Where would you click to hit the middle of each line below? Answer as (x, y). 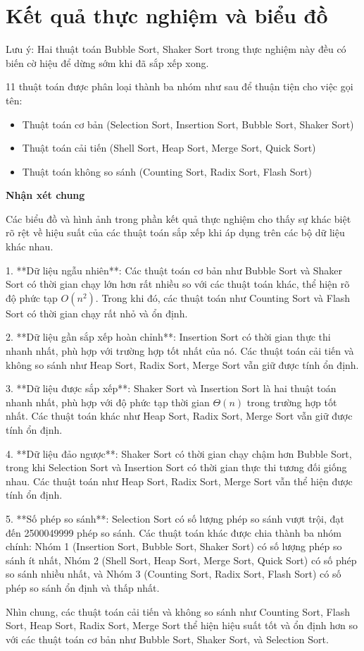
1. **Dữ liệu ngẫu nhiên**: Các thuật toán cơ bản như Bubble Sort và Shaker (174, 270)
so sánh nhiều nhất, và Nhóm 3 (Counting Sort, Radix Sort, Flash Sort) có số (174, 574)
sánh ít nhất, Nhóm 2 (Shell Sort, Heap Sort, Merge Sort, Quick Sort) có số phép (181, 560)
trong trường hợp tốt (292, 402)
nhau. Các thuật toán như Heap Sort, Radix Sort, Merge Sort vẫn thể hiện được (179, 481)
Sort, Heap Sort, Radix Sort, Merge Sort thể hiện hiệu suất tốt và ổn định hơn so (182, 625)
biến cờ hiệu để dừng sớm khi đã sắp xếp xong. (107, 62)
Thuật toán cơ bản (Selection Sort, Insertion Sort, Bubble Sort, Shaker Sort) (188, 124)
